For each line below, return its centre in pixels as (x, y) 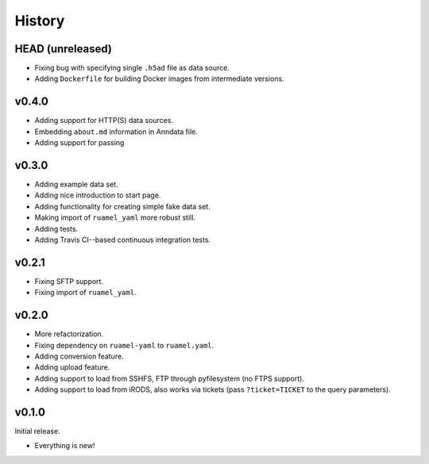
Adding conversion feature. (79, 356)
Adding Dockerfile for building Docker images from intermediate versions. (160, 79)
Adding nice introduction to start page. (98, 195)
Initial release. (37, 431)
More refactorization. (69, 334)
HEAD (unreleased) (64, 49)
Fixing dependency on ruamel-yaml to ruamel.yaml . (124, 345)
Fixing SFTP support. (69, 281)
